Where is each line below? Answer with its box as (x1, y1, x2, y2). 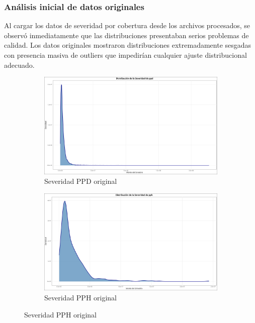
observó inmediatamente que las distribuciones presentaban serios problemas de (4, 30, 249, 40)
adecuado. (4, 59, 35, 70)
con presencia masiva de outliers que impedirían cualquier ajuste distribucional (4, 50, 247, 60)
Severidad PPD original (44, 176, 117, 186)
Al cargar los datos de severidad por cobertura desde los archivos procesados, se (4, 20, 250, 31)
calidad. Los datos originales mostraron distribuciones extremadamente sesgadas (4, 40, 251, 50)
